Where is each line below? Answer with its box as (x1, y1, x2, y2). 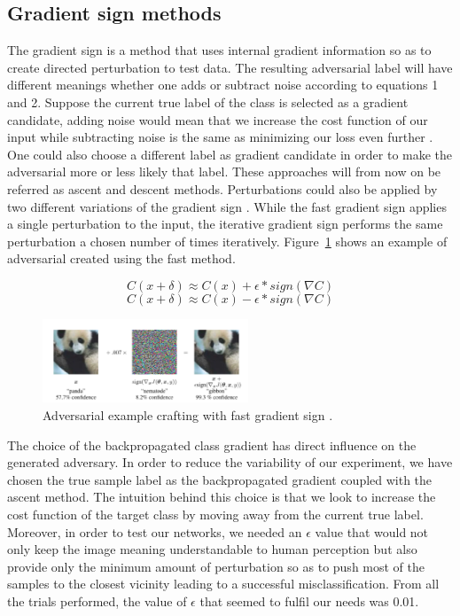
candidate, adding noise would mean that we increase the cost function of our (7, 110, 428, 129)
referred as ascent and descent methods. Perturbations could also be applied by (7, 179, 438, 198)
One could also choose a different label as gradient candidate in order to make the (7, 144, 453, 163)
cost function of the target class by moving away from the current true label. (7, 504, 424, 523)
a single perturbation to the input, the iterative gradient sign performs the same (7, 214, 443, 233)
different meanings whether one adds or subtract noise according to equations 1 (7, 75, 439, 94)
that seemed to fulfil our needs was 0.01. (199, 591, 419, 610)
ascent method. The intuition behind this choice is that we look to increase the (7, 487, 436, 506)
